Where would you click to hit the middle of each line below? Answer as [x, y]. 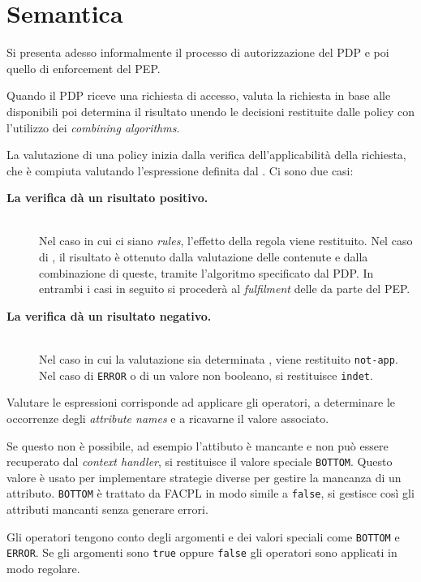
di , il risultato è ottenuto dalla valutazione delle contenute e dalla [204, 257]
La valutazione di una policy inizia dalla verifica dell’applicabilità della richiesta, [206, 155]
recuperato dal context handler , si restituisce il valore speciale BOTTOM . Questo [200, 461]
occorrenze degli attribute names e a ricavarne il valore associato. [168, 418]
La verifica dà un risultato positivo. [107, 198]
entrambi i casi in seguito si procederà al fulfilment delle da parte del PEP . [225, 289]
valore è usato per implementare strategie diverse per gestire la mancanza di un [204, 477]
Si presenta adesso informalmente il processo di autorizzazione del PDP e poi [198, 52]
